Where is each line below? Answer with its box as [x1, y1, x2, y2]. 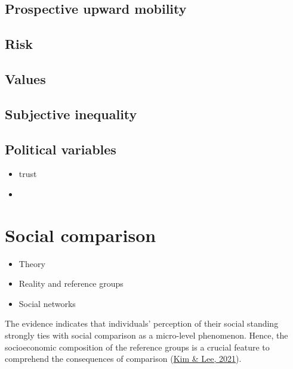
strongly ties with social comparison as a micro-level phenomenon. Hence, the [5, 329, 288, 342]
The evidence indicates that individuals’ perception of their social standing [5, 317, 279, 330]
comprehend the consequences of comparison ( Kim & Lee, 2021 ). [5, 352, 242, 365]
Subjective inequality [5, 104, 137, 123]
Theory [18, 257, 45, 269]
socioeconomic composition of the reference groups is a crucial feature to [5, 340, 270, 353]
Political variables [5, 139, 116, 158]
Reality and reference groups [18, 277, 124, 290]
